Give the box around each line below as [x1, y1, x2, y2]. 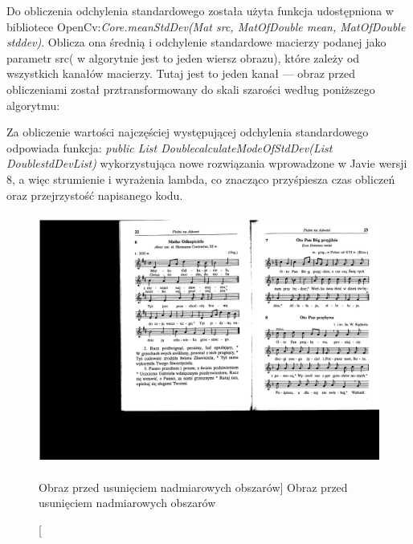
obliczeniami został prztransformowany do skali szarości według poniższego [6, 80, 375, 97]
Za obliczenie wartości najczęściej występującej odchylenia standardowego [6, 124, 369, 140]
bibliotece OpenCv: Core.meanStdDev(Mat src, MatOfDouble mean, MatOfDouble [6, 18, 406, 35]
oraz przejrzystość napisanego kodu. [6, 186, 183, 203]
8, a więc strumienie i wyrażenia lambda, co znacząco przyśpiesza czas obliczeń [6, 170, 395, 187]
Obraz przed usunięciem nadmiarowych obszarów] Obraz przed [39, 478, 348, 495]
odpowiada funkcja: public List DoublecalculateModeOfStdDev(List [6, 139, 333, 156]
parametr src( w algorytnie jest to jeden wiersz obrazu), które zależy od [6, 49, 360, 66]
